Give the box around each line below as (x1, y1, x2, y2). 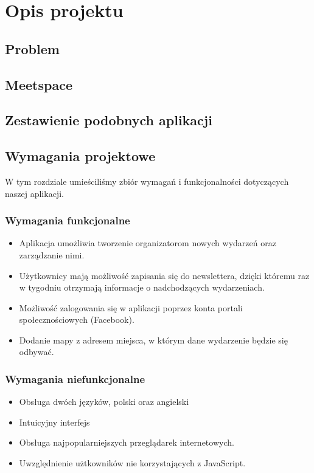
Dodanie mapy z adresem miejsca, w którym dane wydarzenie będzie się (19, 333, 288, 346)
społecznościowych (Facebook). (19, 313, 134, 326)
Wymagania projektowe (5, 147, 156, 165)
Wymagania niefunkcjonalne (5, 371, 145, 386)
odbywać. (19, 345, 54, 358)
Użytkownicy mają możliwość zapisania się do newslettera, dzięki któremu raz (19, 269, 310, 281)
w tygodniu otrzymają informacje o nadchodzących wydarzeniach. (19, 281, 265, 294)
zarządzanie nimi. (19, 248, 85, 261)
